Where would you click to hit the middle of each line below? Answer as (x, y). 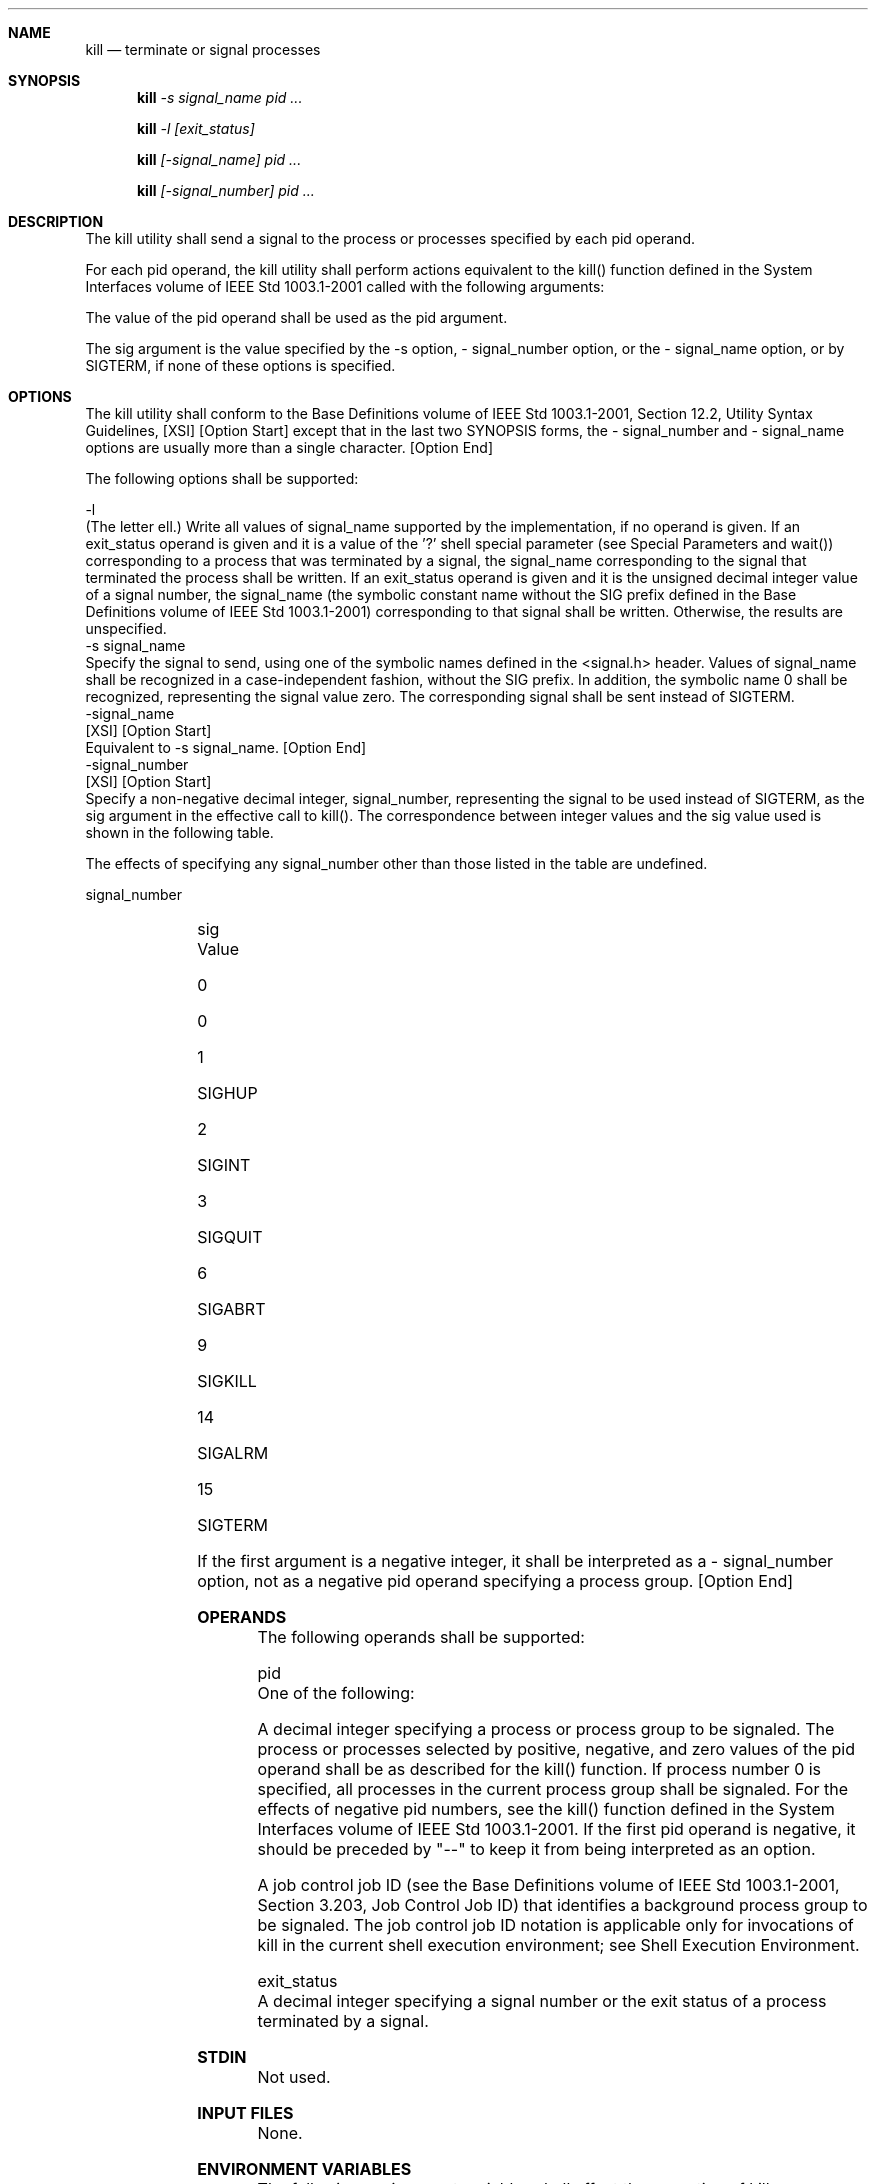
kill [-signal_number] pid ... (226, 190)
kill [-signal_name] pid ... (219, 159)
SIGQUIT (230, 1237)
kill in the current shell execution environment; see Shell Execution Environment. (558, 1945)
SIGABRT (231, 1309)
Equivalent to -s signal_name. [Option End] (226, 747)
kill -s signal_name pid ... (220, 97)
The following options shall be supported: (222, 478)
